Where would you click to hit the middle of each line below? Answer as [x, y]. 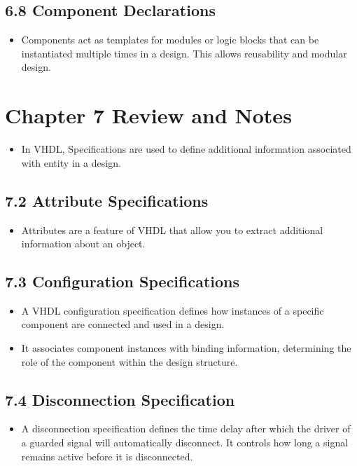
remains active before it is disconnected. [107, 456]
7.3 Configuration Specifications [122, 281]
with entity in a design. [71, 162]
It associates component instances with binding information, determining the [186, 348]
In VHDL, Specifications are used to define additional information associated [186, 149]
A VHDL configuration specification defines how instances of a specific [173, 310]
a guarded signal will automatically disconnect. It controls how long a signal [185, 443]
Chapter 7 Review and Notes [148, 115]
